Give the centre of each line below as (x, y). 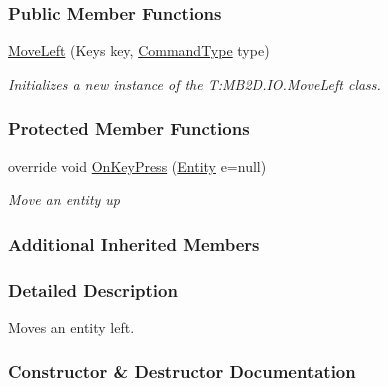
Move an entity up (64, 199)
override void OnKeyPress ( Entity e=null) (137, 165)
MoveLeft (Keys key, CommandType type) (139, 50)
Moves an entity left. (71, 326)
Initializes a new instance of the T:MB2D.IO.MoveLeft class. (194, 83)
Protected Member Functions (129, 128)
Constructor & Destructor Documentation (182, 371)
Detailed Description (93, 289)
